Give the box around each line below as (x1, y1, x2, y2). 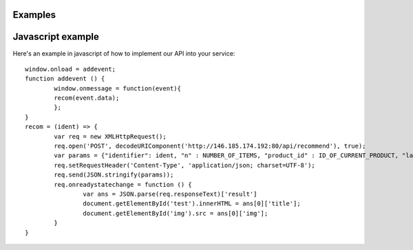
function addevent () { (25, 75, 105, 82)
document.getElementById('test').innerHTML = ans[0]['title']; (83, 200, 301, 207)
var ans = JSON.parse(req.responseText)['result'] (83, 190, 257, 198)
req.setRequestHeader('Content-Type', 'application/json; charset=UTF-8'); (54, 161, 316, 169)
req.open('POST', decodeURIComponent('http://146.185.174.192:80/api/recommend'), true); (54, 142, 366, 150)
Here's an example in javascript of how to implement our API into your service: (12, 49, 235, 58)
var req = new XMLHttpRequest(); (54, 133, 167, 140)
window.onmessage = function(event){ (54, 84, 182, 92)
